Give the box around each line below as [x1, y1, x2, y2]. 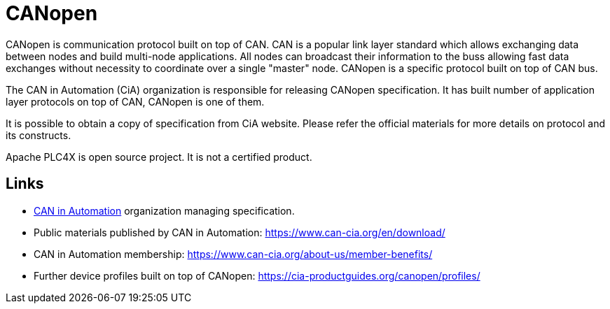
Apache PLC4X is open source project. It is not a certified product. [6, 150, 312, 163]
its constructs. [6, 129, 71, 141]
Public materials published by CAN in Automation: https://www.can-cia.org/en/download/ [34, 226, 445, 238]
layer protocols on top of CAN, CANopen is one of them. [6, 95, 265, 108]
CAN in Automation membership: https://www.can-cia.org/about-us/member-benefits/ [34, 247, 433, 260]
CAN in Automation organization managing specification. [34, 204, 295, 217]
